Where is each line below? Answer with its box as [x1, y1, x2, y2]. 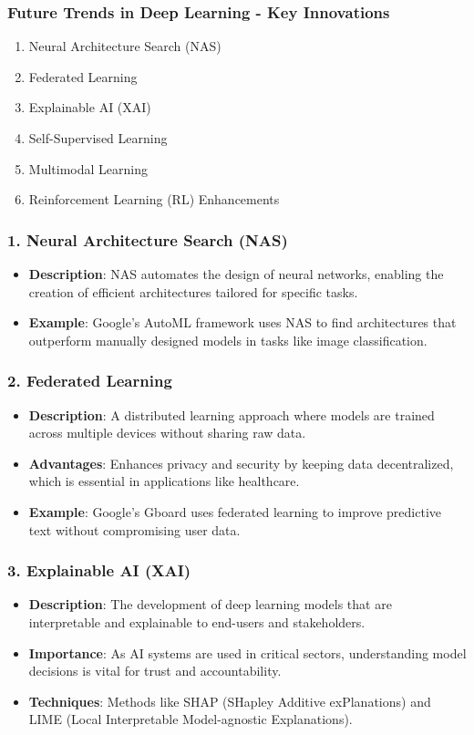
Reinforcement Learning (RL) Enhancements [28, 190, 280, 209]
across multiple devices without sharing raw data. [28, 423, 306, 442]
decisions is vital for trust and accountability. [28, 661, 282, 680]
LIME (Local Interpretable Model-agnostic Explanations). [28, 709, 353, 729]
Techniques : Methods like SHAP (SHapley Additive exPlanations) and [28, 691, 431, 710]
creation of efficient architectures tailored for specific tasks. [28, 282, 358, 301]
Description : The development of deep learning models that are [28, 595, 392, 614]
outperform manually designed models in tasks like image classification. [28, 330, 428, 349]
